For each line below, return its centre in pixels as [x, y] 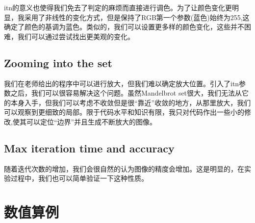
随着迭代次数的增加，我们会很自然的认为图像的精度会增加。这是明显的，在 [124, 168]
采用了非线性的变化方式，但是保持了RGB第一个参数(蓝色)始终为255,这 [137, 17]
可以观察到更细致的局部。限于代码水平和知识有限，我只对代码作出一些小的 [124, 112]
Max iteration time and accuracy [89, 148]
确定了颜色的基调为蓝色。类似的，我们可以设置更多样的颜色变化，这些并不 [124, 27]
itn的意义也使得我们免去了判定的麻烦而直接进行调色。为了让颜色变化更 [118, 7]
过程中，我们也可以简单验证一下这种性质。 [79, 178]
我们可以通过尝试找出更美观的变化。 [76, 36]
